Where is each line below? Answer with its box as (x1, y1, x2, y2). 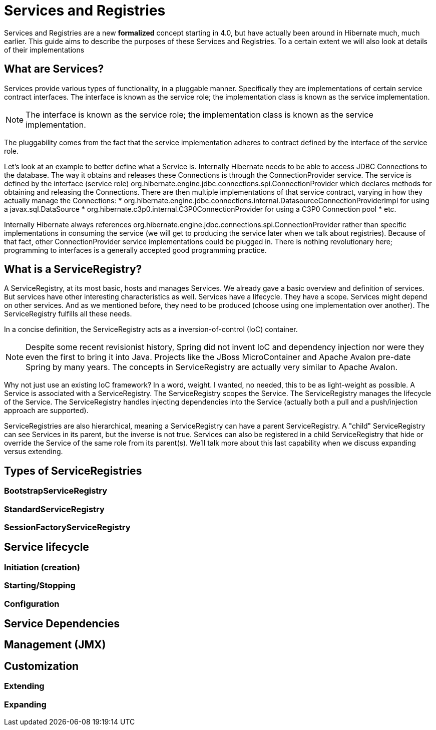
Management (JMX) (4, 638, 106, 651)
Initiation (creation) (4, 562, 80, 572)
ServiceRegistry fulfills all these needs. (4, 309, 132, 318)
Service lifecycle (4, 541, 89, 554)
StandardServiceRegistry (4, 504, 105, 514)
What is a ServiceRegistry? (4, 263, 142, 276)
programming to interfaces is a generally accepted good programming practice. (4, 245, 267, 254)
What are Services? (4, 63, 104, 76)
